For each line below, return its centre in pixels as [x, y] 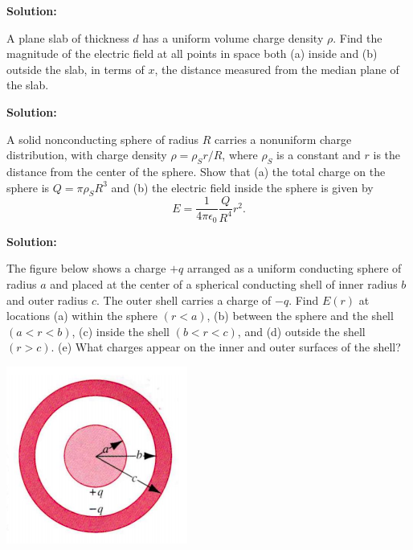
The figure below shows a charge [86, 268]
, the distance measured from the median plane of [277, 69]
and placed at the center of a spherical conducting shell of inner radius [224, 284]
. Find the [358, 37]
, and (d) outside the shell [301, 331]
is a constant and [319, 155]
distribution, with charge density [87, 155]
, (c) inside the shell [121, 331]
